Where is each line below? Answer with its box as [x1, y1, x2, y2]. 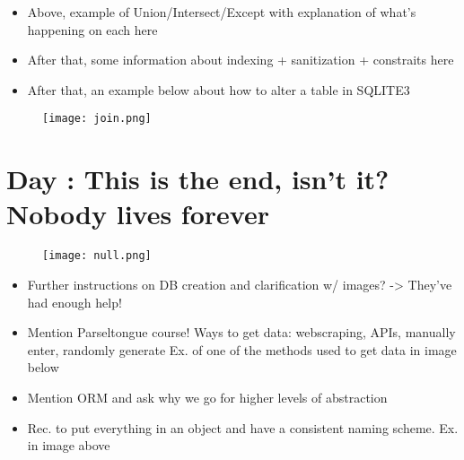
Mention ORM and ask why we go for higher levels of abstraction [27, 387, 388, 406]
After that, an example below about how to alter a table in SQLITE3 [27, 80, 410, 99]
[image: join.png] [42, 112, 152, 126]
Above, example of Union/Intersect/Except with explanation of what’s [27, 3, 416, 21]
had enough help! [27, 292, 122, 311]
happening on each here [27, 20, 158, 39]
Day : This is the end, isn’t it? [6, 161, 390, 197]
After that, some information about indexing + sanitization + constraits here [27, 50, 454, 69]
